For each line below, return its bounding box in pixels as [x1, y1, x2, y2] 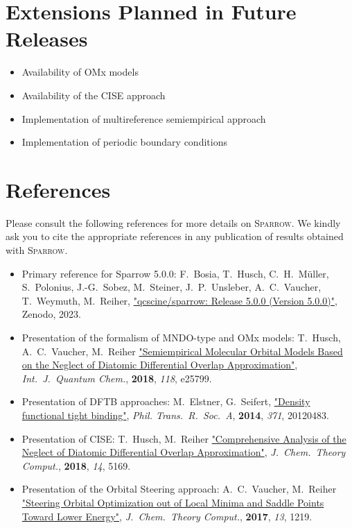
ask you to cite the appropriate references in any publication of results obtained [6, 229, 344, 244]
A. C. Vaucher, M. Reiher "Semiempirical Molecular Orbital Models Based [21, 343, 343, 358]
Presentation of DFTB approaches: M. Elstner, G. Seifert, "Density [21, 394, 310, 409]
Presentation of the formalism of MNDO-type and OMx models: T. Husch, [21, 330, 341, 344]
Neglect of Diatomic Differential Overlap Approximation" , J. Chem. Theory [21, 445, 346, 459]
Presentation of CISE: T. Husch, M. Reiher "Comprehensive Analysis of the [21, 431, 346, 445]
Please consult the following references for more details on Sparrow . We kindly [6, 215, 341, 230]
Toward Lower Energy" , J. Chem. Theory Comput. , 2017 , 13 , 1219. [21, 509, 313, 523]
